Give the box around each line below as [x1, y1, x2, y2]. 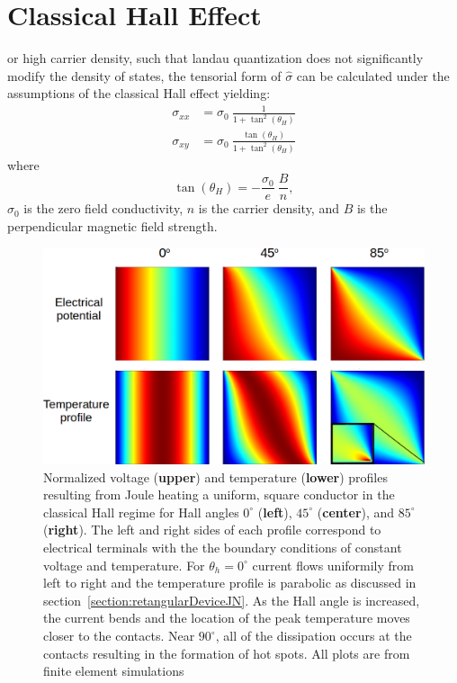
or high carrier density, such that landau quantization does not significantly [7, 49, 424, 67]
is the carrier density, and [198, 199, 339, 218]
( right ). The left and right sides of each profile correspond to [43, 520, 381, 539]
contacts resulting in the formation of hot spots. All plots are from [43, 643, 410, 662]
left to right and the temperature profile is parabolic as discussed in [43, 573, 417, 592]
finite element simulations [43, 661, 184, 680]
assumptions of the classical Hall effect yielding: [7, 84, 271, 103]
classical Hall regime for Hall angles [43, 502, 239, 521]
